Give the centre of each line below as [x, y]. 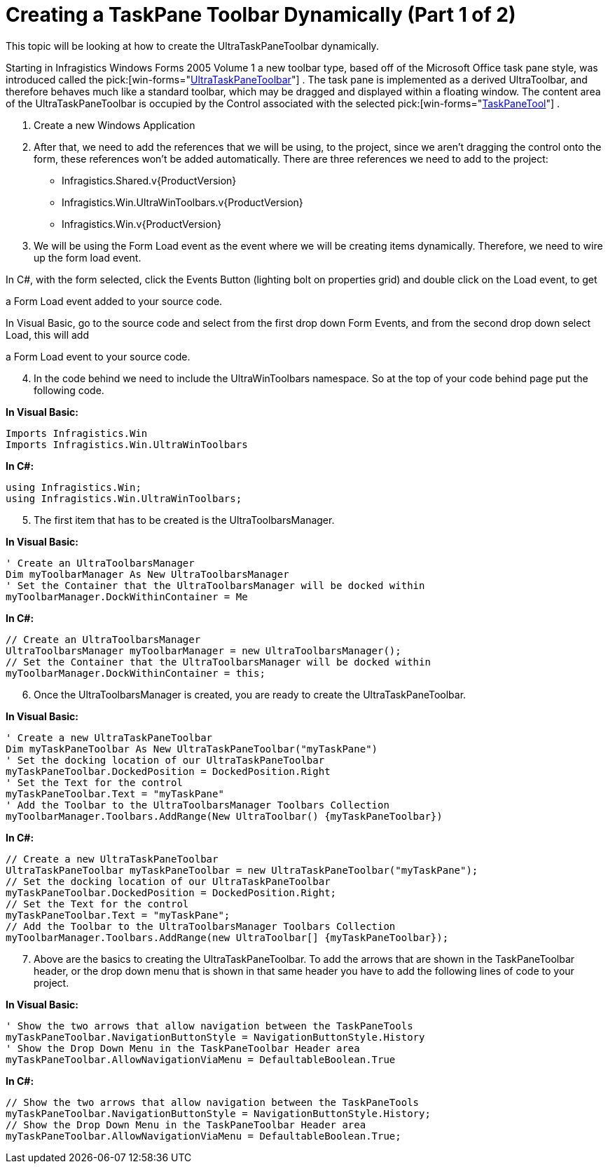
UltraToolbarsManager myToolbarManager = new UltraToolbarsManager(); [203, 650]
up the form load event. [88, 257]
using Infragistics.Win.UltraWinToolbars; [124, 498]
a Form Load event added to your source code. [114, 301]
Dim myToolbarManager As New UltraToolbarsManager [147, 574]
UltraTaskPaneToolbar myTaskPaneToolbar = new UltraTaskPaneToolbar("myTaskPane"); [242, 870]
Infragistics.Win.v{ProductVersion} [141, 224]
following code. [69, 390]
